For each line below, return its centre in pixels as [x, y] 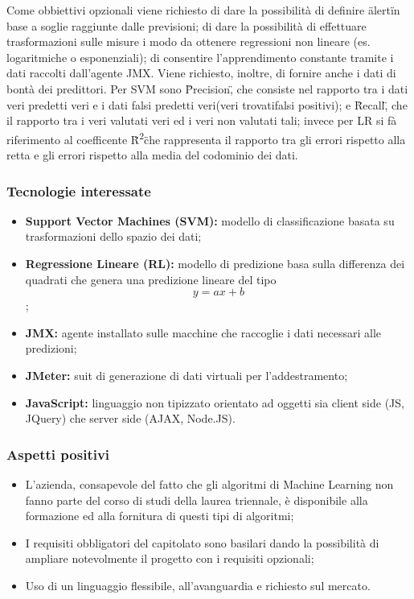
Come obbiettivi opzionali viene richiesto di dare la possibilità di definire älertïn [203, 10]
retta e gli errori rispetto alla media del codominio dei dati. [152, 155]
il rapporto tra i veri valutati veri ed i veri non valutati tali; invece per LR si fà [202, 120]
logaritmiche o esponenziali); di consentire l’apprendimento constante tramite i [200, 57]
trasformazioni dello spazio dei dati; [113, 236]
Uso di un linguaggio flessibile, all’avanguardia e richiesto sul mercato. [198, 585]
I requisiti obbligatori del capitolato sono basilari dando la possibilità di [202, 542]
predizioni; [51, 348]
